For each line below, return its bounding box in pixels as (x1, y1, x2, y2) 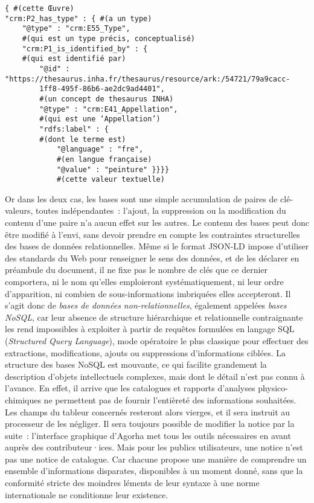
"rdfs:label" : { (39, 124, 109, 133)
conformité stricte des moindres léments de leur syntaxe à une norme (5, 476, 260, 489)
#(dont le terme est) (39, 135, 126, 144)
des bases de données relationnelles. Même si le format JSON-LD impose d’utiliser (5, 240, 309, 252)
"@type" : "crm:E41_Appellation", (39, 104, 178, 114)
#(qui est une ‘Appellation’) (39, 115, 161, 124)
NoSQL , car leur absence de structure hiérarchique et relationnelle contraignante (5, 310, 303, 323)
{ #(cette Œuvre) (5, 4, 74, 13)
